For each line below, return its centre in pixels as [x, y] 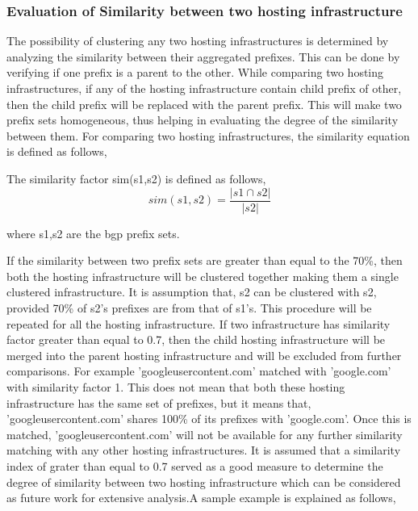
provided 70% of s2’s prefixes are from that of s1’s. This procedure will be [189, 308]
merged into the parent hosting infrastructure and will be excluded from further [204, 355]
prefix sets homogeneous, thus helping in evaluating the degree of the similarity [203, 120]
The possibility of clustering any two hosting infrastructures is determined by [198, 41]
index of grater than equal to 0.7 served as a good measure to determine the [195, 465]
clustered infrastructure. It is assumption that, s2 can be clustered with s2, [192, 292]
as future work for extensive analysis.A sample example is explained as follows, [201, 498]
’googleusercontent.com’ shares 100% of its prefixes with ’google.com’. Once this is [209, 419]
